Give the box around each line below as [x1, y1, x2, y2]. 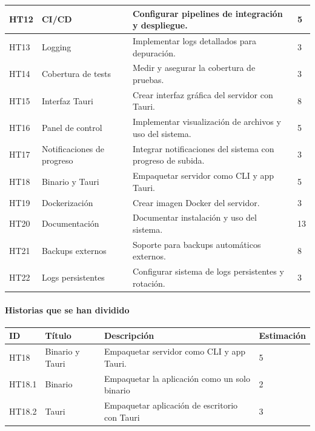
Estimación [259, 329, 306, 342]
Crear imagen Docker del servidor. [132, 196, 260, 209]
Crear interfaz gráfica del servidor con [132, 88, 273, 101]
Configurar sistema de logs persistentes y [132, 265, 284, 278]
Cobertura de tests [41, 67, 111, 80]
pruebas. [132, 73, 164, 85]
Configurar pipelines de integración [132, 7, 283, 19]
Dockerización [41, 196, 93, 209]
